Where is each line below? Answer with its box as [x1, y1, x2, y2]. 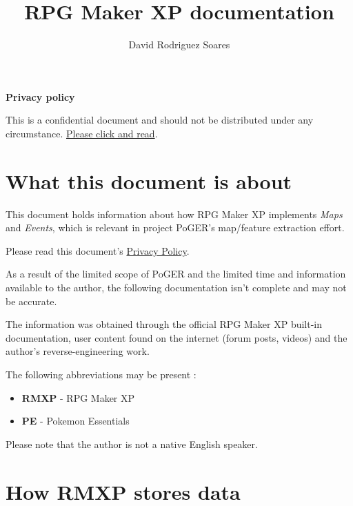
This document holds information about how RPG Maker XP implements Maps [6, 206, 343, 221]
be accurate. [6, 293, 57, 308]
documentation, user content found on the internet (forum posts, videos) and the [6, 330, 347, 344]
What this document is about [6, 166, 292, 195]
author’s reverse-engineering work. [6, 344, 150, 358]
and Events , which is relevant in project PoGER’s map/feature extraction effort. [6, 220, 345, 235]
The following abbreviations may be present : [6, 367, 196, 381]
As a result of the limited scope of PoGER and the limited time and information [6, 266, 346, 281]
